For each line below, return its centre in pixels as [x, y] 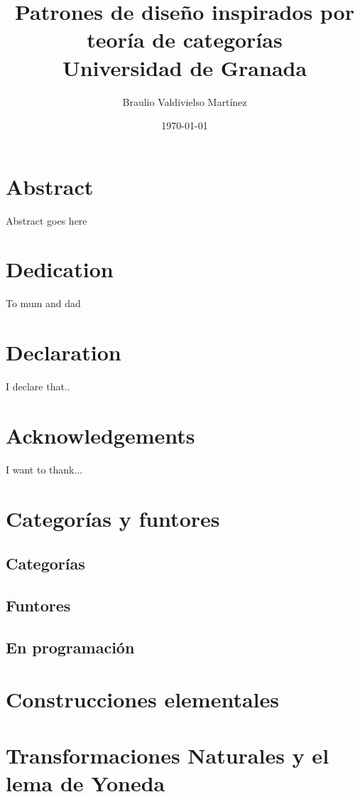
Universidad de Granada [185, 67]
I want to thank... [44, 469]
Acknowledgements [100, 435]
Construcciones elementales [142, 699]
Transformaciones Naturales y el [168, 755]
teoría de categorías [185, 39]
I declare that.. [38, 386]
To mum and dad [43, 303]
